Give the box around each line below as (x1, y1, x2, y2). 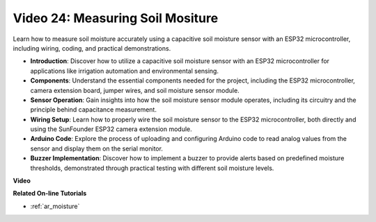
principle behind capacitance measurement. (30, 105, 157, 114)
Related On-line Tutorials (13, 189, 87, 198)
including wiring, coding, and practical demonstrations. (13, 44, 171, 52)
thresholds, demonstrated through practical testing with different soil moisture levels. (30, 164, 274, 172)
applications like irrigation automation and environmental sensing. (30, 67, 219, 75)
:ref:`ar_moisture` (30, 202, 80, 210)
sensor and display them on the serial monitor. (30, 144, 164, 153)
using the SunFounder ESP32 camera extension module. (30, 125, 193, 133)
